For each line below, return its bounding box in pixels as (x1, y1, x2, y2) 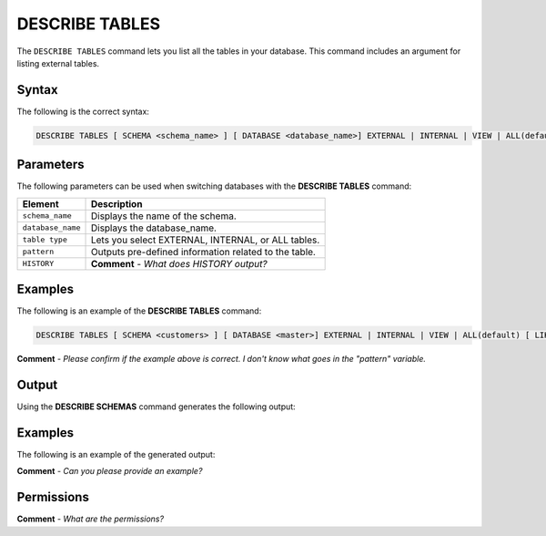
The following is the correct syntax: (16, 106, 150, 117)
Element (22, 197, 59, 210)
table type (22, 235, 68, 245)
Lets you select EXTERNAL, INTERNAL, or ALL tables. (90, 233, 320, 246)
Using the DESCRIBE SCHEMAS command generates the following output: (16, 401, 296, 412)
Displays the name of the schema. (90, 210, 237, 222)
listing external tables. (16, 57, 100, 68)
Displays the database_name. (90, 222, 217, 234)
